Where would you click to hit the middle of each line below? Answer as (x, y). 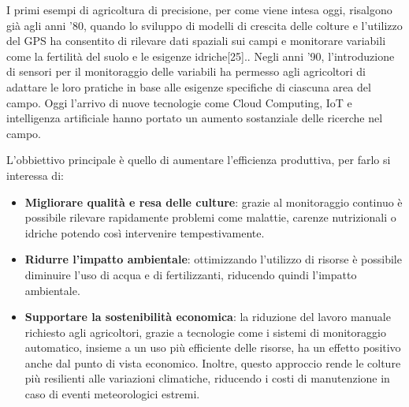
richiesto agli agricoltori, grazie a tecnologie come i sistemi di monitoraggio (205, 332)
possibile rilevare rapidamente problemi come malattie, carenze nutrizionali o (210, 217)
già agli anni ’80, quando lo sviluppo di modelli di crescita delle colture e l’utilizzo (204, 25)
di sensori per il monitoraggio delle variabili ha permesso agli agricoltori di (186, 71)
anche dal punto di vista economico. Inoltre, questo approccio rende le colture (213, 362)
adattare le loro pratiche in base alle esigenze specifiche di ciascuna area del (189, 86)
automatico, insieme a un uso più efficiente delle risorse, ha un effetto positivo (213, 347)
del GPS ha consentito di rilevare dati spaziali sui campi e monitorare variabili (196, 41)
